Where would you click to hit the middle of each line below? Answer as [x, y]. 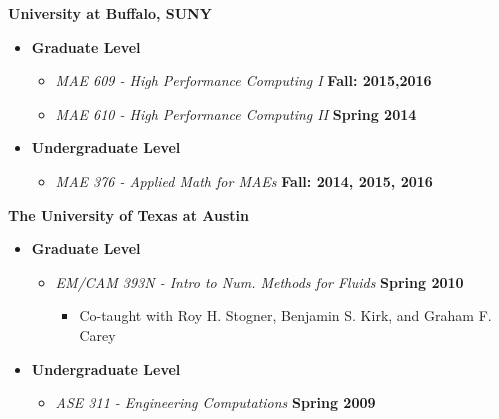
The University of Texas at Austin [128, 214]
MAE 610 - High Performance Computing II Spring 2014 [236, 113]
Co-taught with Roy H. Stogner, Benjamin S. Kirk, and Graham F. [285, 315]
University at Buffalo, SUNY [110, 13]
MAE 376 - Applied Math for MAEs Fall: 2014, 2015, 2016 [244, 180]
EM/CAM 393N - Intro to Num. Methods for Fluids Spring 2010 [259, 281]
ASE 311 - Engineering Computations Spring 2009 [215, 402]
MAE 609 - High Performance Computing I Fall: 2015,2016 [243, 80]
